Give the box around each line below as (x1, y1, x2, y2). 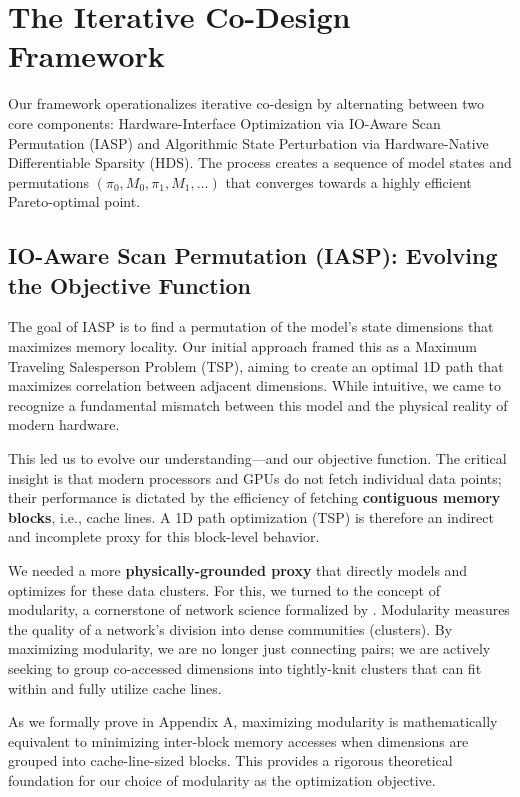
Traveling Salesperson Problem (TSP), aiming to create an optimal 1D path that (8, 355, 504, 376)
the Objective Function (8, 269, 251, 300)
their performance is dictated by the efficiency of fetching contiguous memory (8, 487, 501, 508)
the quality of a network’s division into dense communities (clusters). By (8, 618, 453, 639)
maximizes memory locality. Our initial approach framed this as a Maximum (8, 336, 477, 357)
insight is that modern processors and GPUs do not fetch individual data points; (8, 467, 502, 488)
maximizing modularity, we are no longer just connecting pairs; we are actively (8, 638, 491, 659)
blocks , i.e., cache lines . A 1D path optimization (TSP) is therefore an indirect (8, 506, 494, 527)
